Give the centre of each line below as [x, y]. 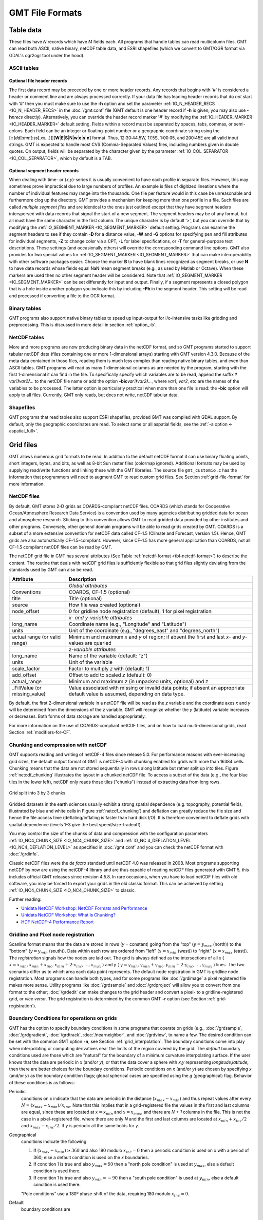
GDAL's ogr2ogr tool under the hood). [47, 55]
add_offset [24, 675]
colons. [16, 131]
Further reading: [25, 899]
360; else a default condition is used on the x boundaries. [91, 1157]
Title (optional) [85, 598]
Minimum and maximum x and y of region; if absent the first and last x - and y [157, 637]
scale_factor [26, 669]
